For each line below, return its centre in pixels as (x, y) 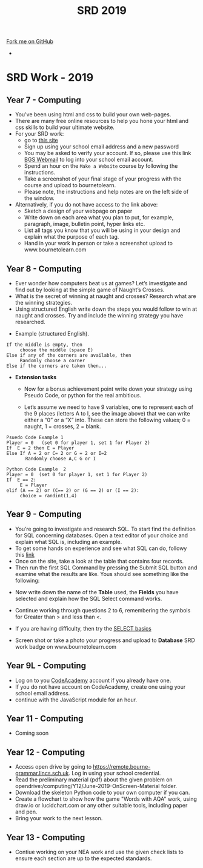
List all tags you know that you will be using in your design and (102, 230)
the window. (39, 198)
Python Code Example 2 (36, 469)
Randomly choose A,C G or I (61, 459)
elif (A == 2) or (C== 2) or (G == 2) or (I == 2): (73, 491)
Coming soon (32, 733)
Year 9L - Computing (46, 666)
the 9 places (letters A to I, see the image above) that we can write (107, 413)
